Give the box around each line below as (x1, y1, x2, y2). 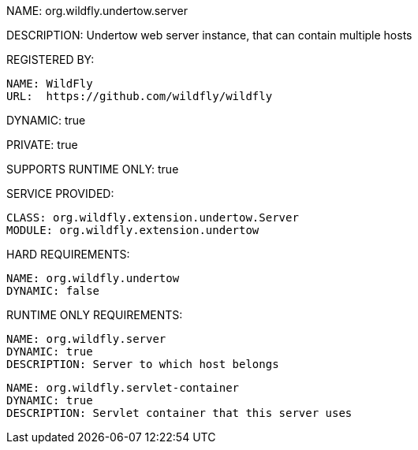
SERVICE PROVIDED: (6, 187, 114, 200)
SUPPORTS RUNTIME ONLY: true (6, 162, 179, 176)
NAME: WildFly (6, 77, 93, 90)
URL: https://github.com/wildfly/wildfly (6, 90, 273, 102)
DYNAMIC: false (6, 285, 100, 297)
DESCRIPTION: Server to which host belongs (6, 358, 279, 370)
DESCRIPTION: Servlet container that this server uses (6, 407, 353, 419)
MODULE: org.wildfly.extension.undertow (6, 224, 259, 236)
